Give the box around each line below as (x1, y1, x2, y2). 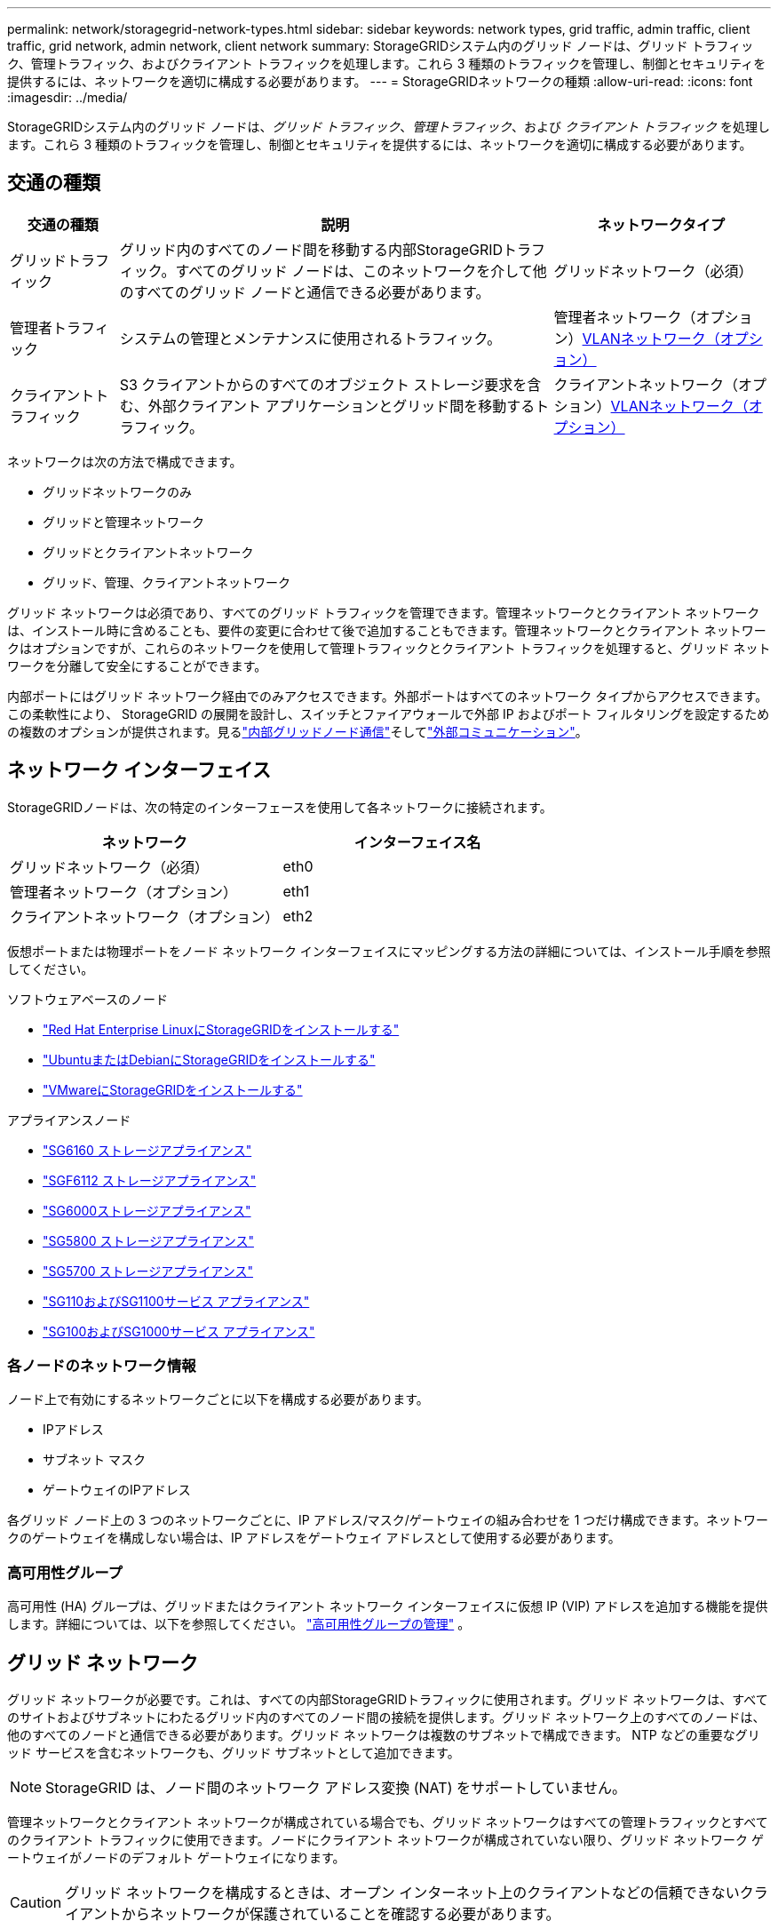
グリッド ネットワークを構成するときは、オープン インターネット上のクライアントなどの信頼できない (65, 1884, 740, 1902)
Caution (10, 1893, 62, 1912)
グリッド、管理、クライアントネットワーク (43, 574, 290, 590)
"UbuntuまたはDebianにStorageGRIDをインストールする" (43, 1051, 376, 1067)
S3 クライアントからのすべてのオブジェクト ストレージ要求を (119, 375, 528, 394)
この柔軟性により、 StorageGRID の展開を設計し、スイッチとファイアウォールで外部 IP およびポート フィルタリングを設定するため (7, 705, 770, 721)
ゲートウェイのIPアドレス (43, 1482, 191, 1498)
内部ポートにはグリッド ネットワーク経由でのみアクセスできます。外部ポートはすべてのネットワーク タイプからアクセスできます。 (7, 688, 768, 704)
